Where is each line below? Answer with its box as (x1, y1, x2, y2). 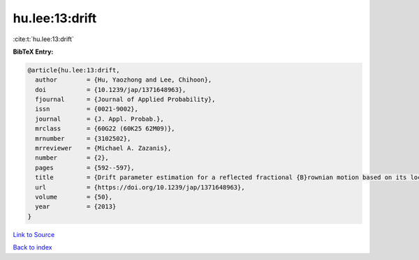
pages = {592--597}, (35, 164, 135, 171)
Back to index (13, 243, 52, 252)
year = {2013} (35, 203, 117, 211)
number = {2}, (35, 154, 110, 162)
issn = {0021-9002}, (35, 105, 139, 113)
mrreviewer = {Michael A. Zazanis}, (35, 144, 172, 153)
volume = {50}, (35, 193, 113, 201)
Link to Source (13, 230, 55, 238)
